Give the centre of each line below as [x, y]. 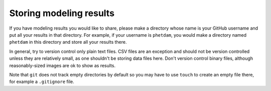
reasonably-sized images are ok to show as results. [62, 65]
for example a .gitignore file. [42, 82]
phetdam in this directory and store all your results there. [68, 42]
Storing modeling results [62, 13]
